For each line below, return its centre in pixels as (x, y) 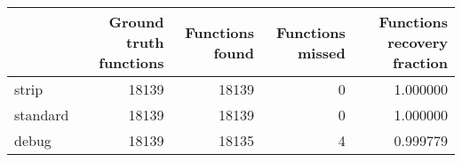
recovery (418, 42)
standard (42, 115)
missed (322, 52)
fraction (420, 62)
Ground (136, 22)
